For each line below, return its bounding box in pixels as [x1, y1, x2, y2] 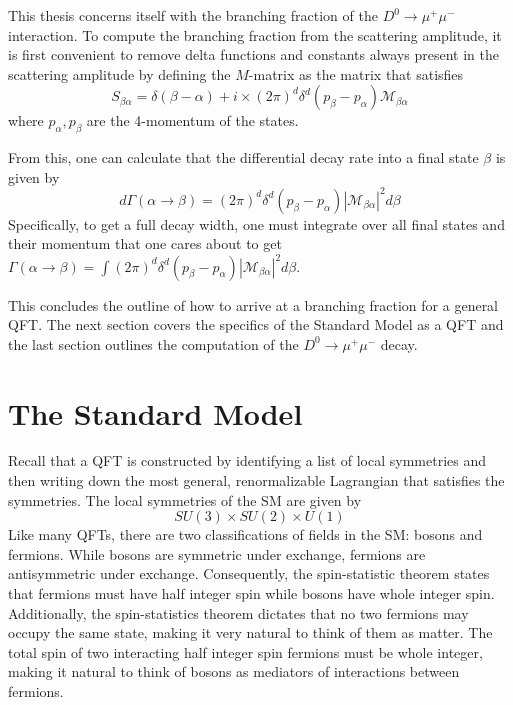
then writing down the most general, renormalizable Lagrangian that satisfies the [8, 470, 505, 491]
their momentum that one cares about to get [8, 233, 282, 254]
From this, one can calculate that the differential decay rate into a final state [8, 147, 479, 168]
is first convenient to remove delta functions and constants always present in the [8, 44, 500, 65]
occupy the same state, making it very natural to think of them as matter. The [8, 622, 493, 643]
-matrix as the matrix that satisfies [248, 63, 464, 84]
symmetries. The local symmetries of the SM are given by [8, 489, 362, 510]
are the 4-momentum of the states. [86, 110, 299, 131]
